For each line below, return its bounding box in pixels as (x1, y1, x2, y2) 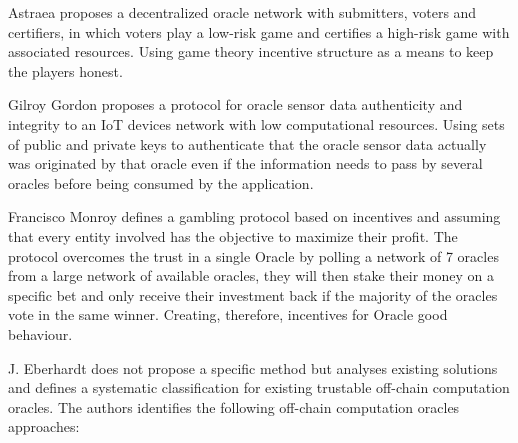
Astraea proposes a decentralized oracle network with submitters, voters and (8, 2, 477, 22)
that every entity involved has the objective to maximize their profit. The (8, 225, 458, 246)
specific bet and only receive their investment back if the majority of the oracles (8, 284, 498, 305)
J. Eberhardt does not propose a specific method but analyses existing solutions (8, 357, 498, 378)
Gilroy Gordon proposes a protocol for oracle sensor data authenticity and (8, 94, 463, 115)
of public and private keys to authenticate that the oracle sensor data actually (8, 133, 487, 154)
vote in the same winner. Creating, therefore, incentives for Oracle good (8, 304, 448, 325)
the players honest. (8, 60, 123, 81)
